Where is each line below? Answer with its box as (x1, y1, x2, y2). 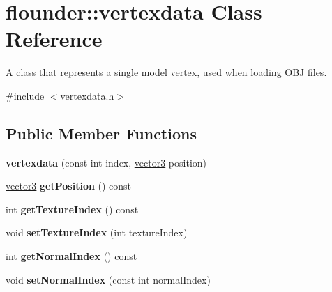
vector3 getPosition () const (6, 178, 132, 193)
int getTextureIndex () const (6, 201, 139, 216)
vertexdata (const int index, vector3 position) (6, 155, 207, 169)
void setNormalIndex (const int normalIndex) (6, 272, 211, 286)
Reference (6, 24, 103, 53)
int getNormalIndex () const (6, 249, 137, 263)
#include (6, 88, 45, 102)
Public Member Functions (6, 122, 197, 144)
